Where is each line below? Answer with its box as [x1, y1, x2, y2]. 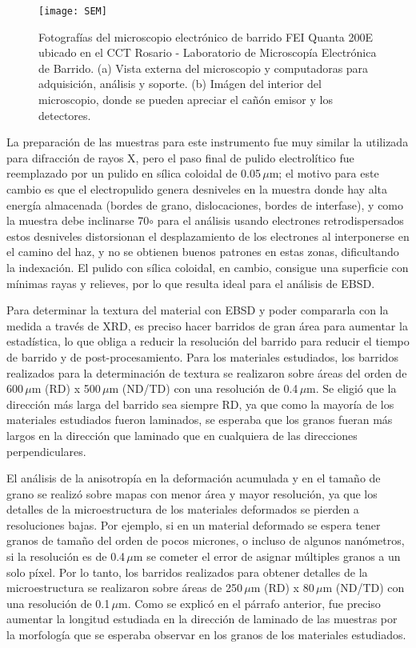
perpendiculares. [6, 442, 86, 459]
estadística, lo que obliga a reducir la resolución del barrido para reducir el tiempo [6, 333, 410, 350]
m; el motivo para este [269, 165, 379, 182]
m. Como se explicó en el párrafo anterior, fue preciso [118, 594, 381, 611]
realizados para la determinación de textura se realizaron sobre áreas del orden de [6, 364, 407, 381]
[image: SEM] [38, 6, 107, 17]
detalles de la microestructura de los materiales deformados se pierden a [6, 501, 359, 518]
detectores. [38, 106, 91, 123]
